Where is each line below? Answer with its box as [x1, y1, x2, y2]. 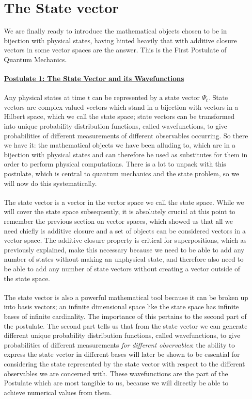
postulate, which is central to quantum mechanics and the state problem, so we [4, 168, 239, 179]
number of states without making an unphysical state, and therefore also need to [4, 254, 244, 264]
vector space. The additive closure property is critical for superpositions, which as [4, 235, 247, 245]
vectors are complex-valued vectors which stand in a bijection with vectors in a [4, 101, 238, 112]
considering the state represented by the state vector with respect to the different [4, 358, 245, 368]
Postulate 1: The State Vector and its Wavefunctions [4, 73, 184, 83]
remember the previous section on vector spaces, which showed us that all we [4, 216, 233, 226]
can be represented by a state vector [92, 92, 200, 102]
